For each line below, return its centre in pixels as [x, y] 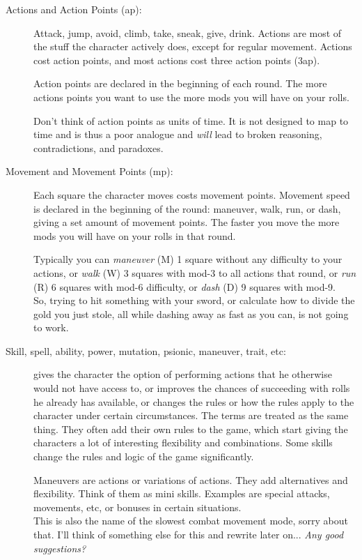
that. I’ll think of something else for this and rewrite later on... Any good [189, 534]
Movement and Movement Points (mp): [89, 171]
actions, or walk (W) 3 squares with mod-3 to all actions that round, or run [195, 272]
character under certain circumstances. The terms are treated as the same [191, 415]
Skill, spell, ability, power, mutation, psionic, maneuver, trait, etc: [146, 350]
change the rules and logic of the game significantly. [144, 456]
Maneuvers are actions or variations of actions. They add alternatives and [191, 479]
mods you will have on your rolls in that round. [135, 235]
